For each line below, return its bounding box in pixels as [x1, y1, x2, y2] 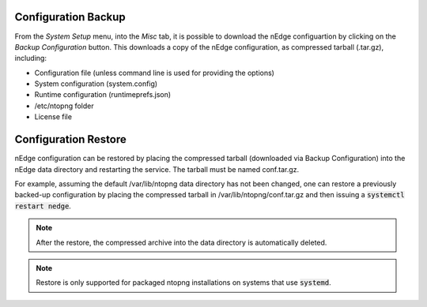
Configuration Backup [14, 10, 126, 24]
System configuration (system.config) [34, 79, 158, 88]
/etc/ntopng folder [34, 101, 94, 110]
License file [34, 112, 73, 122]
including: [14, 54, 47, 63]
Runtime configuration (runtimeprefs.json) [34, 90, 172, 99]
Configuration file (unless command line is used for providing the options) [34, 68, 274, 77]
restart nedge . [14, 201, 71, 211]
